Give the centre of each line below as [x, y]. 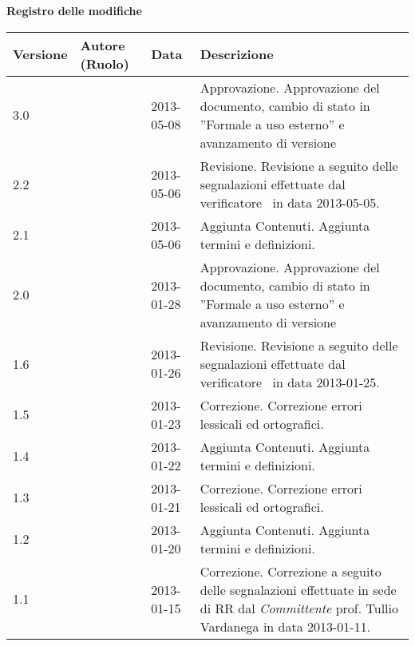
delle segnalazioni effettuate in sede [298, 589]
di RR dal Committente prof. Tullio [299, 608]
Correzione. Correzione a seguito [290, 571]
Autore [103, 45]
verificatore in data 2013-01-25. [290, 382]
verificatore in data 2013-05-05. [290, 202]
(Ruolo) [105, 63]
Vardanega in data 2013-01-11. [285, 626]
